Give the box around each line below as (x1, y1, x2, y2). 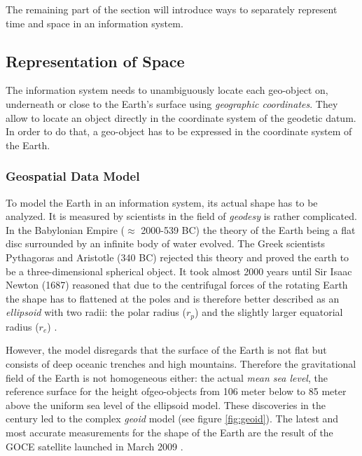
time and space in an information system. (6, 15, 183, 30)
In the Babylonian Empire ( (6, 222, 125, 237)
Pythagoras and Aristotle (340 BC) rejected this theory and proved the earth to (6, 249, 349, 264)
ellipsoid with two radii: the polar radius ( (6, 305, 186, 319)
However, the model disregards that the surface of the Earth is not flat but (6, 343, 327, 357)
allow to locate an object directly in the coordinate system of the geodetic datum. (6, 110, 356, 125)
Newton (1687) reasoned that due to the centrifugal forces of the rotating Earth (6, 277, 348, 292)
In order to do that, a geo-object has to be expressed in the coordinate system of (6, 124, 352, 139)
